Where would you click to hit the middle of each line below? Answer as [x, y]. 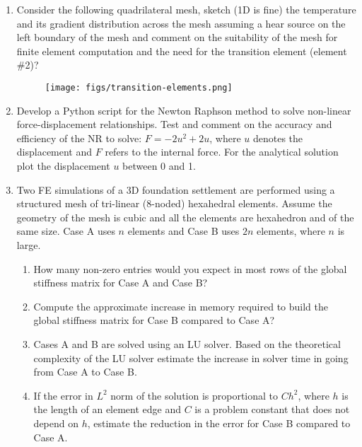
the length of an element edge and [107, 409]
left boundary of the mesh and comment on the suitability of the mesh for [177, 37]
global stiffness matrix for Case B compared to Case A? [154, 320]
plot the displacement [63, 166]
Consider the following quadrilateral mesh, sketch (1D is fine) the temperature [186, 9]
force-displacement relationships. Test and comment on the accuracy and [174, 124]
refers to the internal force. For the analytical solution [222, 152]
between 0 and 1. [159, 166]
